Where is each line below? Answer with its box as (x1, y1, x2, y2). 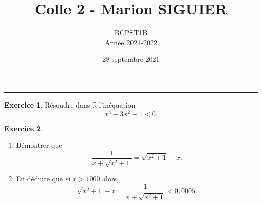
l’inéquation (99, 99, 136, 110)
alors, (102, 173, 119, 184)
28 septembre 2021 (102, 54, 160, 64)
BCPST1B (114, 27, 148, 38)
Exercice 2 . (4, 123, 43, 133)
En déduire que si (16, 173, 71, 184)
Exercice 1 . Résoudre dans (4, 99, 90, 110)
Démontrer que (16, 140, 62, 150)
